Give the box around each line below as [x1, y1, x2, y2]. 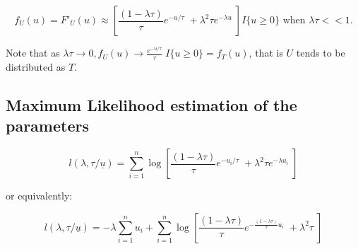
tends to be [296, 45, 345, 60]
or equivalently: [6, 188, 73, 203]
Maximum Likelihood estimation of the [6, 93, 297, 115]
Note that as [6, 45, 60, 60]
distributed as [6, 59, 66, 74]
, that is [249, 45, 283, 60]
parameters [6, 115, 89, 137]
